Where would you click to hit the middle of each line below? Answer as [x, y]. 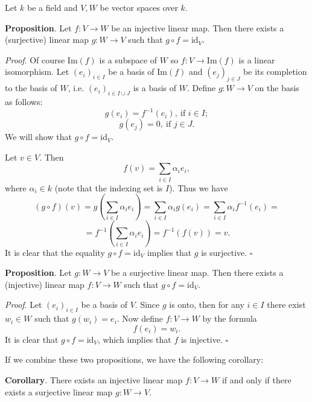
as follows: [24, 101]
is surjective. [224, 252]
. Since [147, 305]
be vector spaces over [139, 7]
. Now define [140, 318]
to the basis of [31, 88]
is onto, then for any [207, 305]
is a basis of [155, 88]
